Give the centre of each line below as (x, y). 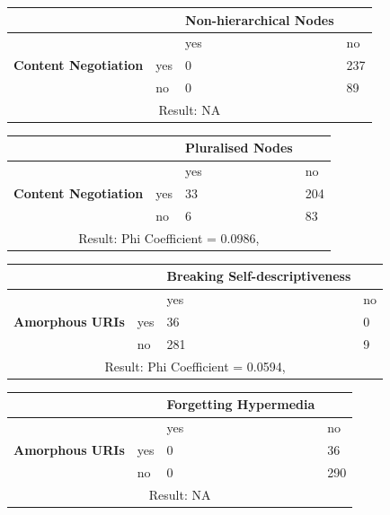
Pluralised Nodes (239, 148)
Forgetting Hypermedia (241, 404)
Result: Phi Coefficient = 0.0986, (169, 237)
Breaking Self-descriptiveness (259, 276)
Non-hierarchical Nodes (260, 19)
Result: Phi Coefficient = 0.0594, (195, 366)
